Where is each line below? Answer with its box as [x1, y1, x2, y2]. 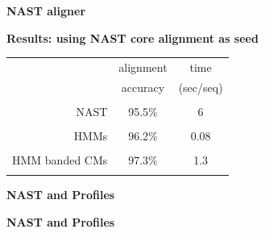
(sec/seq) [178, 78, 223, 95]
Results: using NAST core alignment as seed [6, 29, 259, 46]
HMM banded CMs [12, 152, 108, 169]
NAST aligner [6, 2, 86, 19]
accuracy [121, 78, 165, 95]
